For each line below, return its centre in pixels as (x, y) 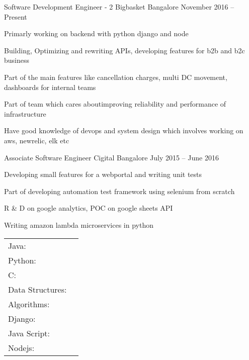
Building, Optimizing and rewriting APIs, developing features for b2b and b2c (124, 50)
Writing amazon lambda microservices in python (79, 224)
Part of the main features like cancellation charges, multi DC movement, (116, 77)
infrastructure (25, 113)
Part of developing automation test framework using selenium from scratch (119, 191)
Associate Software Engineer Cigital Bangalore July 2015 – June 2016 (111, 157)
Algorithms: (29, 304)
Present (16, 16)
